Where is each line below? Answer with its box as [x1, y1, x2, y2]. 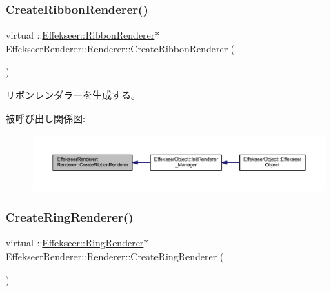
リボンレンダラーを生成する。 [6, 88, 141, 101]
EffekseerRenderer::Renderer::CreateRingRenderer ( [6, 249, 224, 263]
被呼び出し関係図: [6, 110, 86, 125]
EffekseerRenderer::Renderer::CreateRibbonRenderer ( [6, 41, 235, 55]
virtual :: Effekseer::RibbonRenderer [6, 28, 155, 42]
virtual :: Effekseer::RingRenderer [6, 235, 144, 250]
